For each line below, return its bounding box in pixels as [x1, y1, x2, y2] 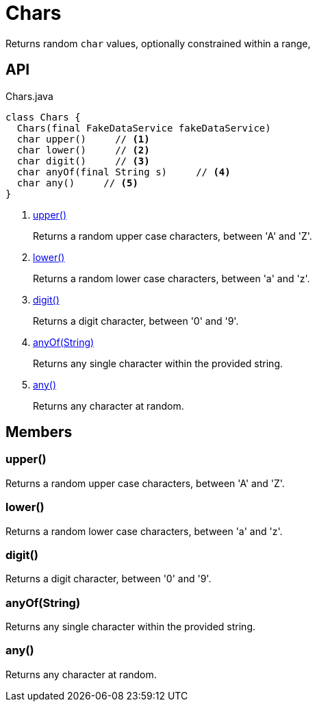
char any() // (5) [16, 177, 138, 188]
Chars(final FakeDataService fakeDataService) [16, 122, 271, 134]
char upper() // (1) [16, 133, 150, 145]
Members [5, 423, 73, 441]
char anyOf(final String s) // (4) [16, 166, 231, 177]
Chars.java [5, 90, 53, 102]
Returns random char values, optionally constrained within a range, [5, 37, 311, 49]
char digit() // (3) [16, 155, 150, 166]
